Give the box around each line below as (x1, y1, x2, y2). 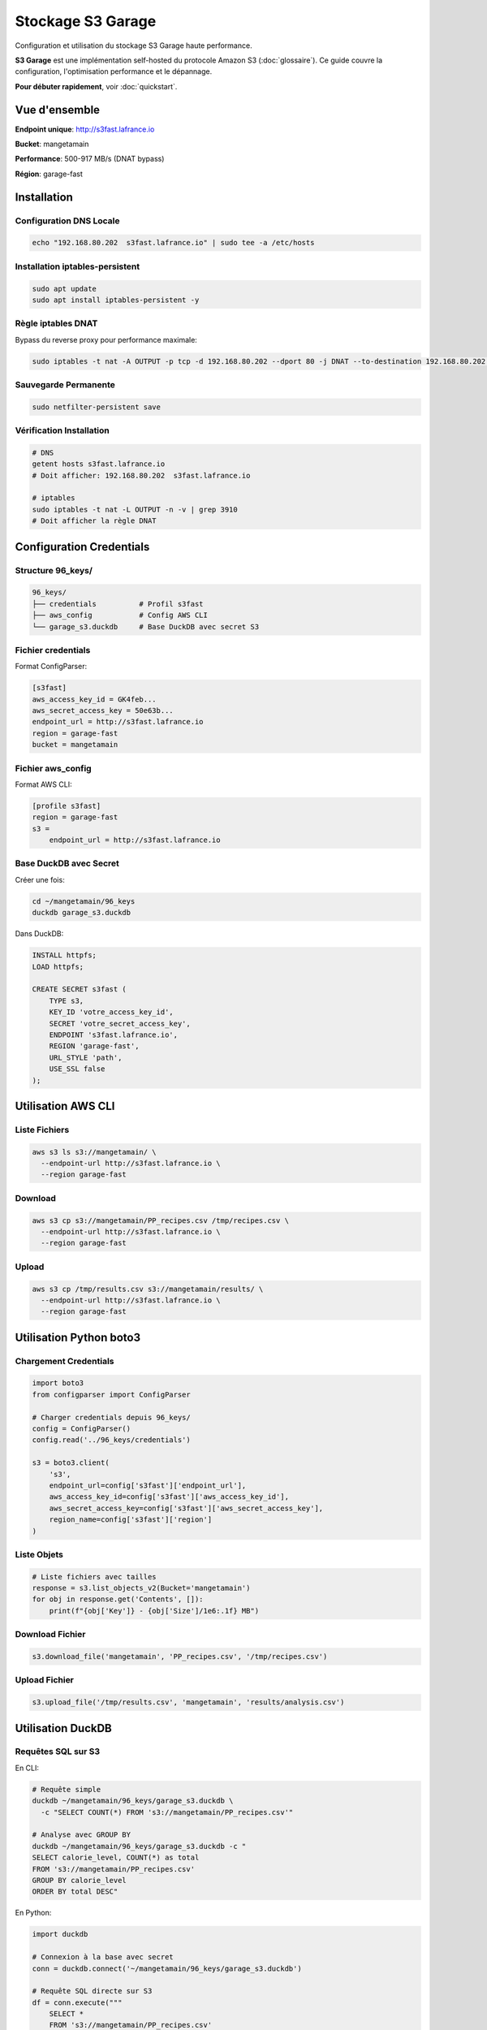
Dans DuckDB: (15, 929, 64, 939)
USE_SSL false (49, 1065, 106, 1073)
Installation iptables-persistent (15, 261, 140, 272)
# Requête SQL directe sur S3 (32, 1986, 153, 1996)
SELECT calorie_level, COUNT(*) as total (32, 1853, 200, 1863)
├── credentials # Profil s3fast (32, 599, 204, 608)
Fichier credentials (15, 644, 91, 655)
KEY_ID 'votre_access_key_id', (49, 1008, 174, 1017)
